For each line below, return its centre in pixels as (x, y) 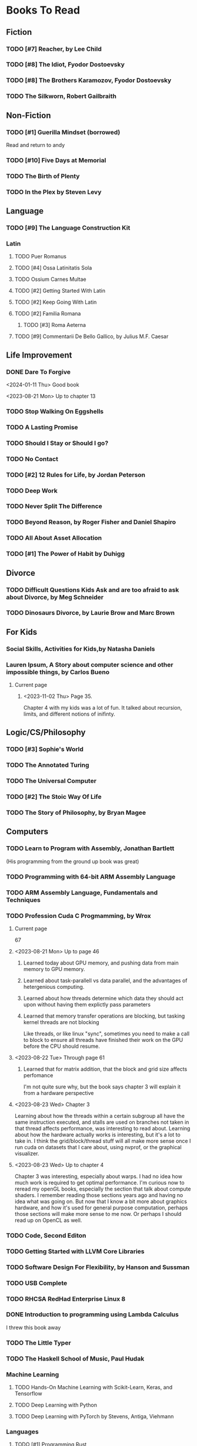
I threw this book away (34, 1327)
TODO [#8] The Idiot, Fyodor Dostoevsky (65, 64)
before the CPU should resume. (61, 1046)
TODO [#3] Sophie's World (45, 749)
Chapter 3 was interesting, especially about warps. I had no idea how (98, 1176)
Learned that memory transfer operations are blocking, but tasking (104, 1016)
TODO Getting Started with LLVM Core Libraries (76, 1251)
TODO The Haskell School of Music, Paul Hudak (75, 1359)
